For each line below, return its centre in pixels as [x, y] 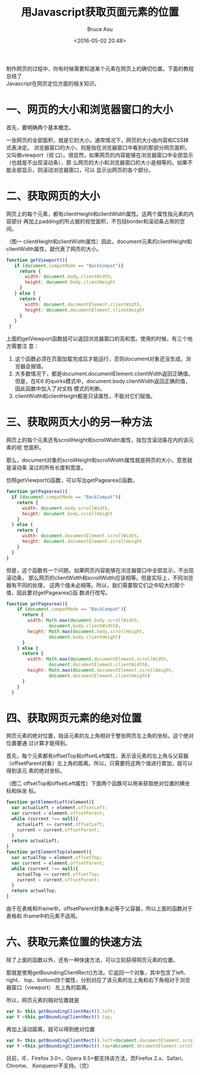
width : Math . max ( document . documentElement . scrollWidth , [98, 659]
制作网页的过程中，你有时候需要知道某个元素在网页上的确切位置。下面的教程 [100, 69]
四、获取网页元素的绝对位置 [74, 718]
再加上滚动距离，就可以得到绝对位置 [51, 1029]
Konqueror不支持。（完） [62, 1065]
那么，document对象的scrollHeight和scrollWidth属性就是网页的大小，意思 [97, 460]
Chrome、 [19, 1065]
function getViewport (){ [37, 260]
